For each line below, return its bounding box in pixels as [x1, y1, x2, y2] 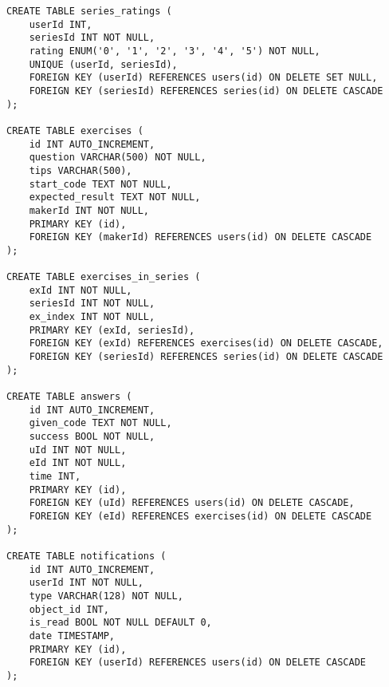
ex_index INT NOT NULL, [29, 311, 155, 323]
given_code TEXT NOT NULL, [29, 417, 172, 429]
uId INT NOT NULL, [29, 444, 127, 456]
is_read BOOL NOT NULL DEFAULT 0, [29, 617, 212, 629]
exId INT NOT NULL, [29, 284, 132, 296]
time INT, [29, 470, 81, 482]
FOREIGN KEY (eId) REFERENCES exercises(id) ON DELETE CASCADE [29, 510, 372, 522]
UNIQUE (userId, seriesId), [29, 58, 178, 70]
